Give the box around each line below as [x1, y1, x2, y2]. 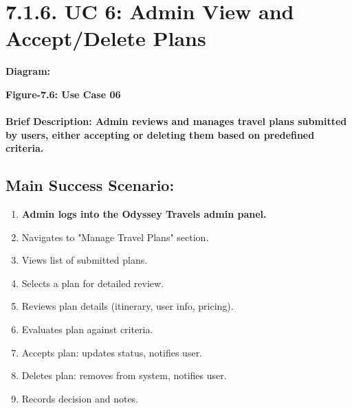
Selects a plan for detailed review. [21, 275, 164, 290]
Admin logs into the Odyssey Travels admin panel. [21, 207, 267, 221]
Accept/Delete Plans [5, 24, 206, 52]
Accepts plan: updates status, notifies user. [21, 345, 203, 359]
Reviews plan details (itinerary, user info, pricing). [21, 299, 234, 313]
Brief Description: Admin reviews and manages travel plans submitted [5, 114, 347, 128]
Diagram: [5, 64, 51, 78]
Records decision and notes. [21, 391, 139, 405]
